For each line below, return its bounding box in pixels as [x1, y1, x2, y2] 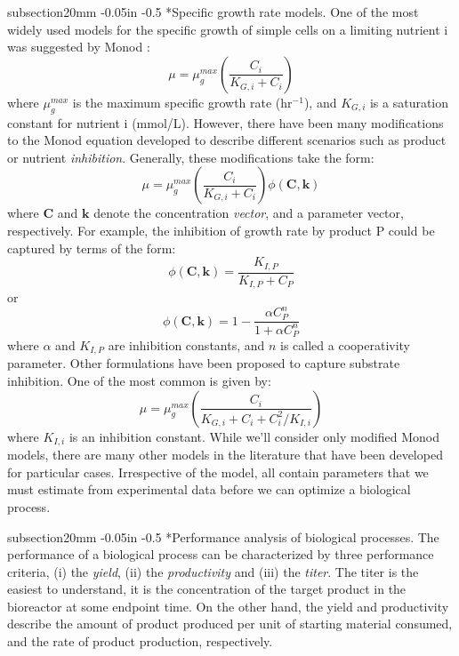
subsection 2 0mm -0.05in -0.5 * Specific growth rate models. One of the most [7, 3, 419, 20]
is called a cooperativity [280, 336, 411, 355]
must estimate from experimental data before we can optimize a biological [7, 480, 411, 499]
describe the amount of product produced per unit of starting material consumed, [7, 614, 453, 633]
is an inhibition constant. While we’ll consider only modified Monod [68, 427, 439, 445]
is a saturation [369, 92, 449, 111]
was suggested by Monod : [7, 37, 150, 56]
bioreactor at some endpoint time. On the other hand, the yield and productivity [7, 596, 449, 615]
